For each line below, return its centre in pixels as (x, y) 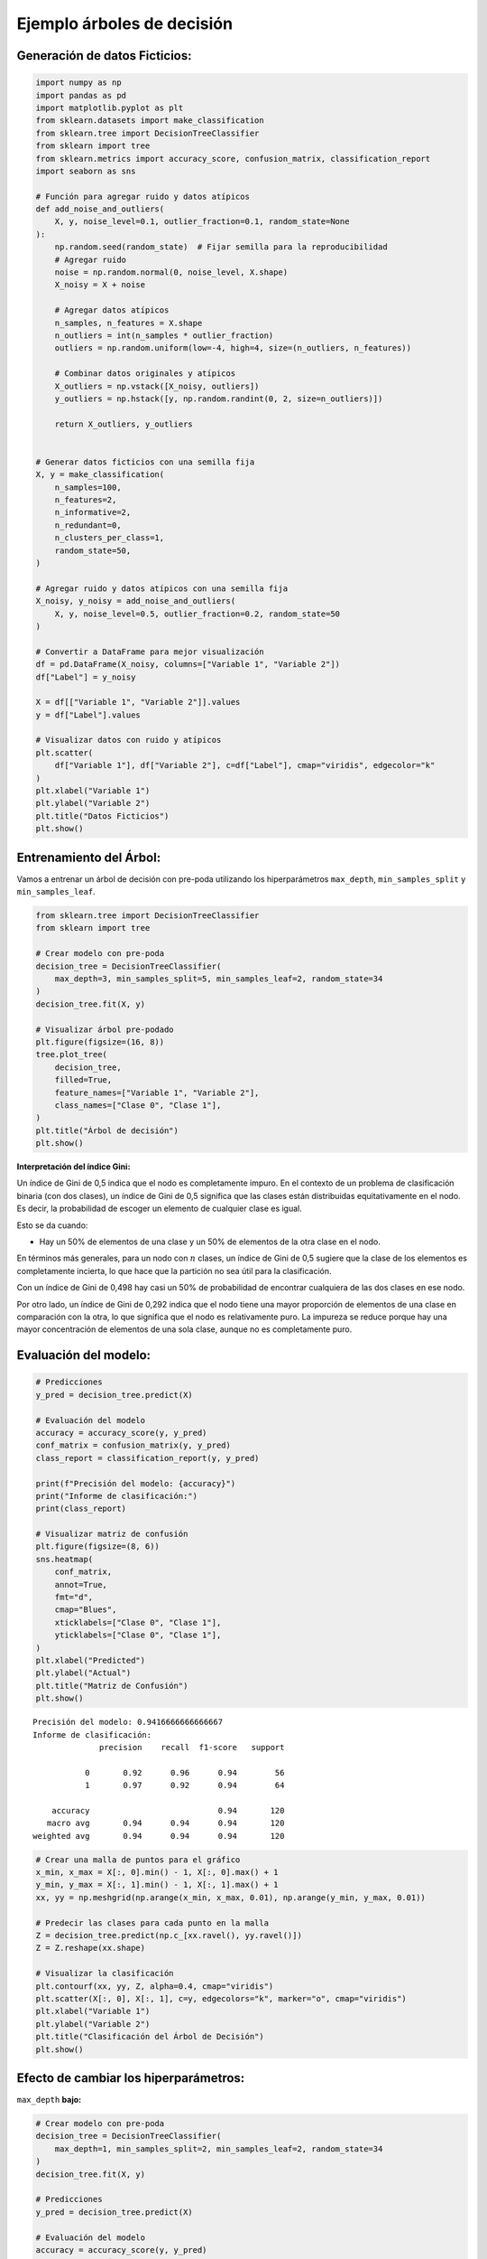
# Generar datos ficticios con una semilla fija (145, 462)
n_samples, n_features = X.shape (129, 323)
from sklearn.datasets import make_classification (150, 121)
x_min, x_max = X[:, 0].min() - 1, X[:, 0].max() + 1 (157, 1872)
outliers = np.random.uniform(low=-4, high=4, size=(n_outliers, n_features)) (233, 348)
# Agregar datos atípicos (112, 310)
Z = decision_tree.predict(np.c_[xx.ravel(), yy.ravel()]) (169, 1935)
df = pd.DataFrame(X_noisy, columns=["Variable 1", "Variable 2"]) (188, 665)
